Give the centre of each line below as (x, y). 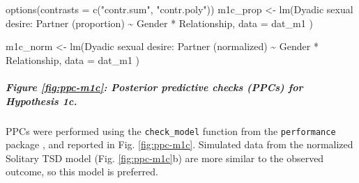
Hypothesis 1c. (41, 101)
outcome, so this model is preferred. (82, 172)
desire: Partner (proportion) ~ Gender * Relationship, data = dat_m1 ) (159, 23)
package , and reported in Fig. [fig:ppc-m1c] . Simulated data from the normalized (179, 144)
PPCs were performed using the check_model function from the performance (171, 130)
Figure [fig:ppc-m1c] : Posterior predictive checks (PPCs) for (154, 87)
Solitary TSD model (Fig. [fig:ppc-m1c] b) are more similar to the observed (165, 158)
